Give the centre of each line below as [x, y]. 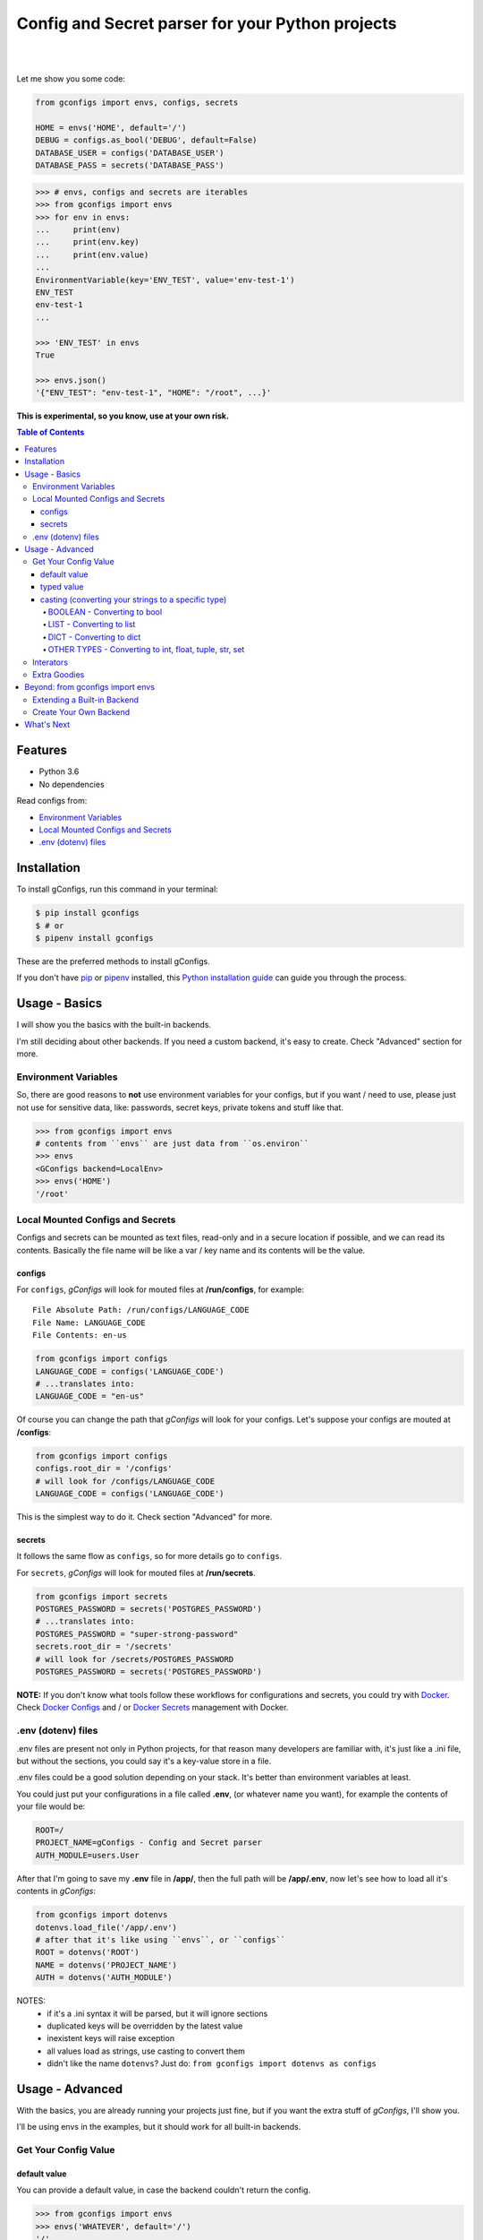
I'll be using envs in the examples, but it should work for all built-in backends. [159, 2127]
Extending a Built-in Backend [85, 700]
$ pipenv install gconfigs [94, 938]
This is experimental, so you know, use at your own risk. [123, 416]
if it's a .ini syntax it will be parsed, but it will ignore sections [157, 2013]
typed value [62, 587]
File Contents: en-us [80, 1335]
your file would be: [51, 1806]
